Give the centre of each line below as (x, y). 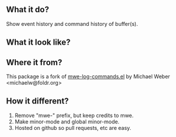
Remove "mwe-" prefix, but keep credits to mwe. (74, 115)
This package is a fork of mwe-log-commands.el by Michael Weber (88, 76)
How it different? (38, 101)
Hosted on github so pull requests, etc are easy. (73, 128)
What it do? (27, 10)
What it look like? (38, 43)
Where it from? (34, 62)
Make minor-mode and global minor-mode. (67, 121)
